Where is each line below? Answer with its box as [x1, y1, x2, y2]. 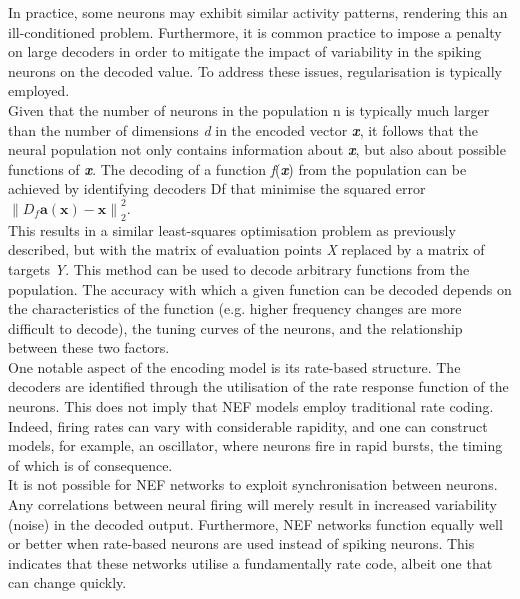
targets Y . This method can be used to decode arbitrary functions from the [8, 258, 470, 279]
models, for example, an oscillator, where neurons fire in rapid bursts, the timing [8, 435, 503, 456]
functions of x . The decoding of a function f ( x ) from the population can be [8, 158, 467, 179]
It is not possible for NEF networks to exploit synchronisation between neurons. [8, 474, 498, 495]
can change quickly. [8, 572, 127, 593]
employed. [8, 80, 70, 101]
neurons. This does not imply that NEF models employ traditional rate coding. [8, 396, 494, 417]
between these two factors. [8, 337, 170, 358]
